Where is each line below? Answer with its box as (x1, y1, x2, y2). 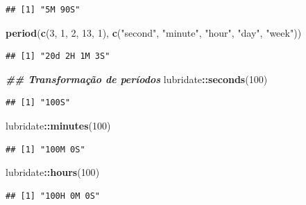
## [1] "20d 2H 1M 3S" (6, 51, 110, 62)
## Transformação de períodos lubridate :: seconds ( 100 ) (6, 71, 268, 86)
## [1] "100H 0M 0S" (6, 190, 101, 201)
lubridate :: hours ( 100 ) (6, 165, 100, 179)
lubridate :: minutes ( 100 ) (6, 118, 111, 132)
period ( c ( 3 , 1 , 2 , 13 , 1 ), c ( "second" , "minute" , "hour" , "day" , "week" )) (6, 25, 302, 39)
